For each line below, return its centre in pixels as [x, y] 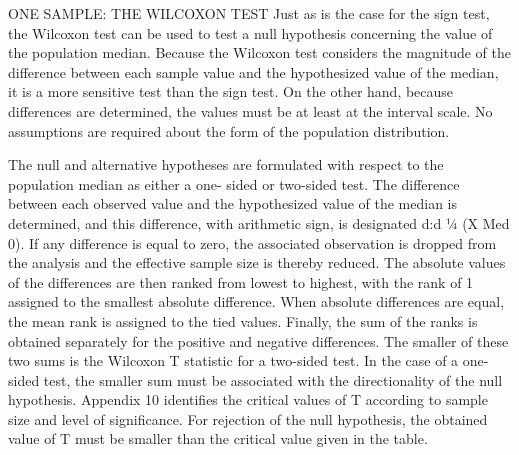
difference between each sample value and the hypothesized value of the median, [253, 71]
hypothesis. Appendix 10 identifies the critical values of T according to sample [248, 399]
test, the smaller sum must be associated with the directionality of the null [273, 379]
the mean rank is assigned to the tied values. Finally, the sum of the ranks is [243, 320]
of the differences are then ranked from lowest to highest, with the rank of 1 [241, 281]
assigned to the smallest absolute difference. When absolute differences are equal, [256, 301]
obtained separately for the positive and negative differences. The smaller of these [258, 340]
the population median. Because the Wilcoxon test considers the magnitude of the [259, 52]
